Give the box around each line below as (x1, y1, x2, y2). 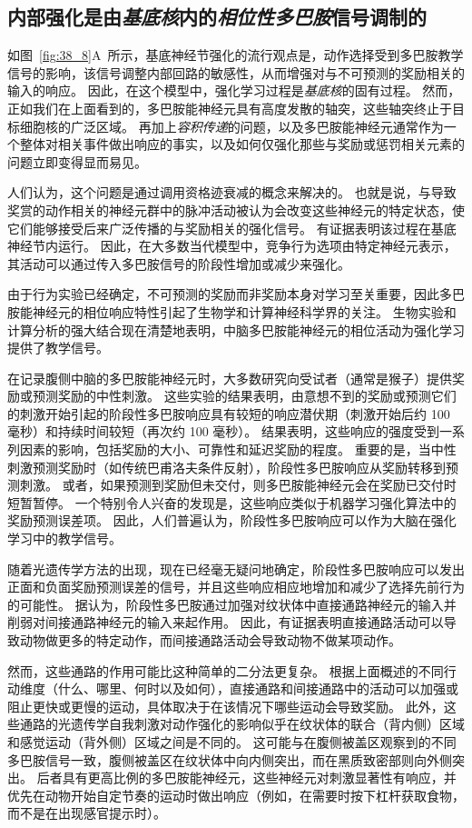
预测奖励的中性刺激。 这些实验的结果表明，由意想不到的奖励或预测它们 (32, 386, 457, 405)
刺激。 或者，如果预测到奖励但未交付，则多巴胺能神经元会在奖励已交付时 (19, 475, 457, 494)
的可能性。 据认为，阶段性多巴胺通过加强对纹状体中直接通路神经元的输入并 (7, 594, 457, 614)
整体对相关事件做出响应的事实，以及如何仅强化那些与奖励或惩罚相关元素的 (19, 135, 465, 154)
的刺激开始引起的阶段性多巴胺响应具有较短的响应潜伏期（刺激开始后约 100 (7, 404, 450, 423)
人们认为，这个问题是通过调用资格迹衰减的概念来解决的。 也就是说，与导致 (7, 183, 457, 202)
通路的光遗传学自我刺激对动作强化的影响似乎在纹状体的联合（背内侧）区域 (19, 714, 465, 733)
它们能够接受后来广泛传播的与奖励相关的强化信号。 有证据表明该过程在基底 (7, 218, 457, 237)
